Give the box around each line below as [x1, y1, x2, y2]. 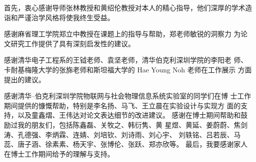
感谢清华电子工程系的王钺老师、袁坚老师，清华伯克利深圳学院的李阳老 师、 [4, 55, 248, 65]
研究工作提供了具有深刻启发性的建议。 [10, 38, 135, 48]
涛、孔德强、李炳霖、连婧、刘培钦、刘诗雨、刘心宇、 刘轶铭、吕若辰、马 [4, 129, 241, 139]
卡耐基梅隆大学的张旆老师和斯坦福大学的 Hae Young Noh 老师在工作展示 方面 [4, 64, 252, 74]
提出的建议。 [4, 74, 45, 84]
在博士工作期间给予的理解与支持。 [4, 148, 114, 159]
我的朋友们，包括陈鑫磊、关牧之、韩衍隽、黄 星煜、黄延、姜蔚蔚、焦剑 [17, 119, 248, 130]
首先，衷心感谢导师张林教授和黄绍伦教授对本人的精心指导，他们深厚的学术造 [4, 2, 252, 12]
